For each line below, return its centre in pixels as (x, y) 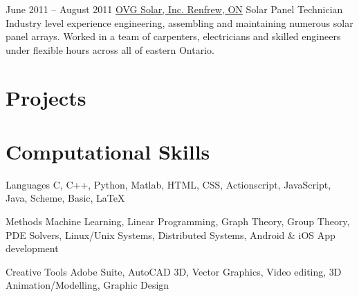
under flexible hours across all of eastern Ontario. (110, 49)
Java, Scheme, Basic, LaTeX (65, 198)
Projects (46, 97)
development (32, 248)
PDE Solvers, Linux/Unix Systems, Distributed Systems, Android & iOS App (171, 234)
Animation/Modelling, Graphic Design (88, 285)
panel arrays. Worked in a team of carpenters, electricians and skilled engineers (173, 36)
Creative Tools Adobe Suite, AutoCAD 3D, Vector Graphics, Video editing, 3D (174, 271)
